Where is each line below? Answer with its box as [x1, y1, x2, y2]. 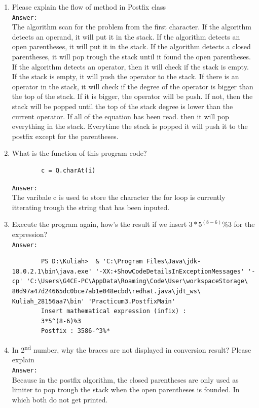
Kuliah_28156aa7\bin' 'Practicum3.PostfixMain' [12, 297, 175, 305]
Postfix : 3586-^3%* [41, 327, 110, 335]
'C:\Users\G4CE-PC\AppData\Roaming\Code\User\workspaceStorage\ [26, 278, 248, 285]
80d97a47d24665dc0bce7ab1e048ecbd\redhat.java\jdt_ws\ [12, 288, 201, 295]
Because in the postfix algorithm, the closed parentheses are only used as [12, 374, 239, 385]
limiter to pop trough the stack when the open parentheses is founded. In [12, 384, 240, 395]
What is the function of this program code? [12, 148, 147, 158]
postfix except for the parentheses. [12, 130, 119, 141]
